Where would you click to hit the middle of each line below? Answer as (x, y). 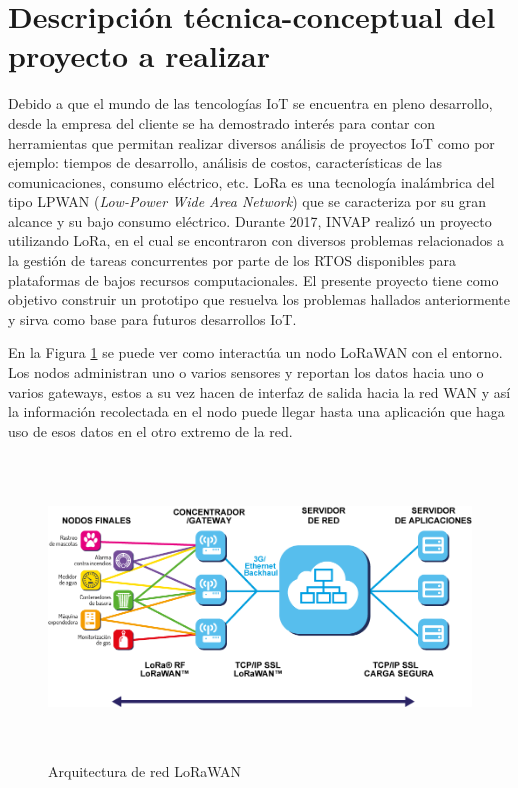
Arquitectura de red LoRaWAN (145, 771)
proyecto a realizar (139, 55)
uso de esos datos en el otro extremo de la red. (150, 430)
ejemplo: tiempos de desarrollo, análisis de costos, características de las (225, 162)
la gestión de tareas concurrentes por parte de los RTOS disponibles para (232, 260)
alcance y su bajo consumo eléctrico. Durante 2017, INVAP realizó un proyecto (250, 220)
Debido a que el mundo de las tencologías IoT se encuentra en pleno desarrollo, (250, 103)
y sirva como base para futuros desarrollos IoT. (152, 318)
